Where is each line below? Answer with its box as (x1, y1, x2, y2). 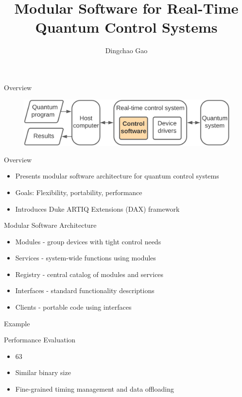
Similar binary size (15, 367, 71, 377)
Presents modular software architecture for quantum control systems (15, 171, 219, 181)
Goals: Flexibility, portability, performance (15, 187, 142, 197)
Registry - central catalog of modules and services (15, 269, 164, 279)
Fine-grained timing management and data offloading (15, 384, 174, 394)
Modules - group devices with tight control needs (15, 236, 161, 246)
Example (4, 318, 30, 328)
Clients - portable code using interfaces (15, 302, 132, 312)
